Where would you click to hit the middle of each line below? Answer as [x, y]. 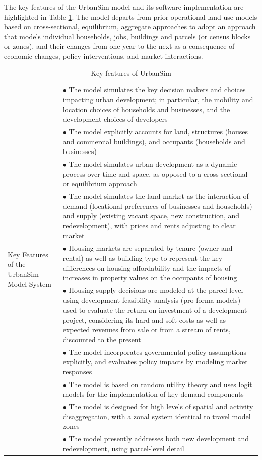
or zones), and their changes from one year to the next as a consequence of [119, 46]
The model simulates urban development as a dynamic [153, 164]
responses [77, 371]
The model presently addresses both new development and [159, 439]
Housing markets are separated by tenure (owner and [151, 248]
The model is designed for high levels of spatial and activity [161, 406]
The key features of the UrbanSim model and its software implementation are [124, 7]
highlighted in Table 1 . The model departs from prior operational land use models [131, 16]
